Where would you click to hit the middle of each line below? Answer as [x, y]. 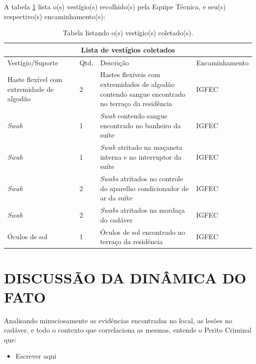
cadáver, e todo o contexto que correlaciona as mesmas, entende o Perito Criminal [128, 330]
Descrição [114, 62]
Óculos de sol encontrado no [143, 232]
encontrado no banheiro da [141, 125]
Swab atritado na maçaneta [141, 147]
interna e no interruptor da [141, 156]
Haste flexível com [35, 79]
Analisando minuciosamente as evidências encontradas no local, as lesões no [118, 320]
